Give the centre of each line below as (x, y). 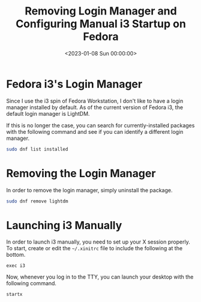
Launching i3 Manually (64, 225)
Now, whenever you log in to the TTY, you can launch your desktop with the (100, 277)
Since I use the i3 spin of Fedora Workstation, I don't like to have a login (95, 101)
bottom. (16, 255)
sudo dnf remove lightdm (37, 201)
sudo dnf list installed (37, 149)
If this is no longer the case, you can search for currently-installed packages (100, 125)
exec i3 (16, 266)
